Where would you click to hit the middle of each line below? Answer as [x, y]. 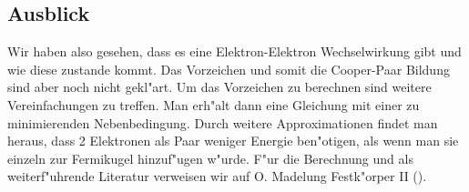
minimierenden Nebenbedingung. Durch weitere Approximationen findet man [223, 122]
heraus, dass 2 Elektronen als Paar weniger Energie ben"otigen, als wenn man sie [233, 141]
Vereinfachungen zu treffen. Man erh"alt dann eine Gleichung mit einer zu [214, 104]
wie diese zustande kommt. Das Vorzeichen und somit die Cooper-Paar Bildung [229, 69]
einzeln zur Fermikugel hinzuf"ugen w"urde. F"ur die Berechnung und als [210, 158]
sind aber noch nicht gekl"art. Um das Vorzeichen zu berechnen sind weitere [219, 87]
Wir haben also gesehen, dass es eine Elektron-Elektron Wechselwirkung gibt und [234, 51]
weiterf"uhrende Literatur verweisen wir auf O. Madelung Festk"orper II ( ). [217, 176]
